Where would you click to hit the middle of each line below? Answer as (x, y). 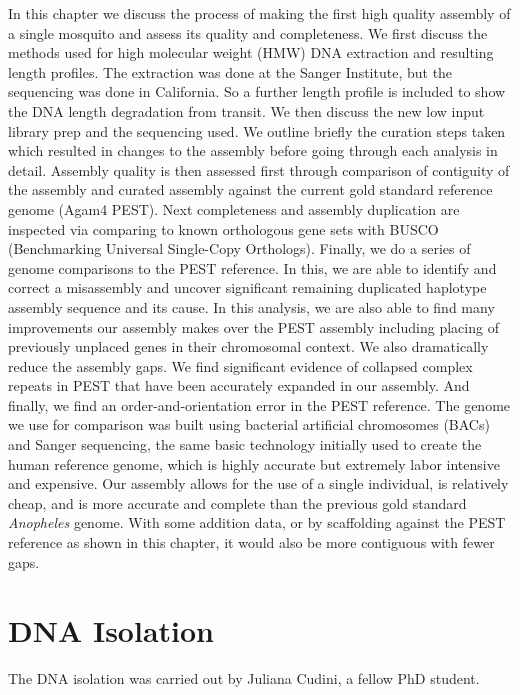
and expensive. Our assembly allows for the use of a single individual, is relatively (258, 483)
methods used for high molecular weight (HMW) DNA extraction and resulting (251, 52)
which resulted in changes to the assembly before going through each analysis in (253, 150)
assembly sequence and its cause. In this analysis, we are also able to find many (251, 306)
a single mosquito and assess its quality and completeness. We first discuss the (248, 32)
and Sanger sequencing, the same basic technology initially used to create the (245, 444)
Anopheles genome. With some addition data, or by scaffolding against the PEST (257, 522)
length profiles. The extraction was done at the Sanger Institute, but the (230, 71)
